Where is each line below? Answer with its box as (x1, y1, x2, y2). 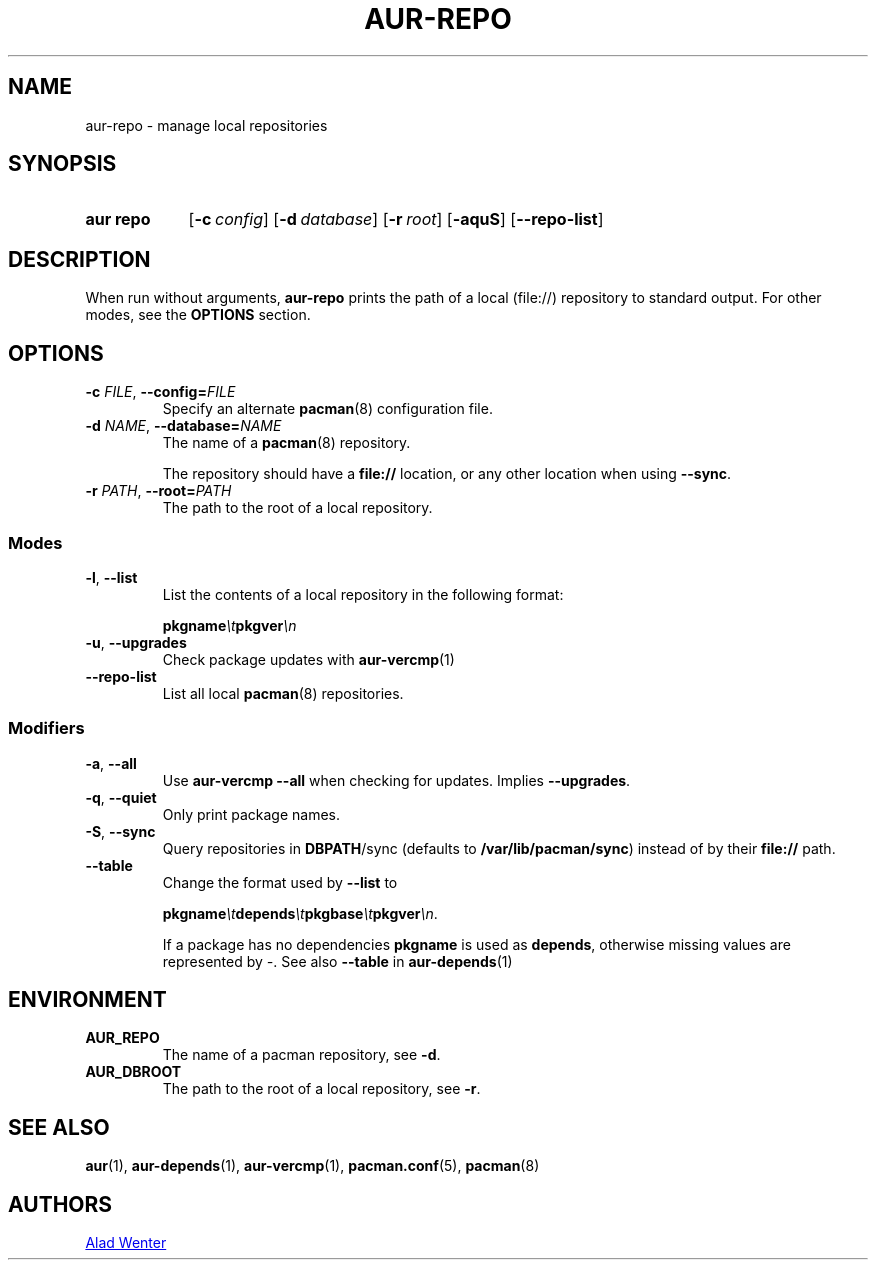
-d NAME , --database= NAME (85, 417, 282, 435)
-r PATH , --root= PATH (85, 482, 232, 500)
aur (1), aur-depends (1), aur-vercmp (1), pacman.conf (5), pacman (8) (85, 1157, 540, 1175)
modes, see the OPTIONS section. (85, 306, 311, 324)
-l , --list (85, 568, 138, 586)
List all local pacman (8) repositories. (162, 684, 404, 702)
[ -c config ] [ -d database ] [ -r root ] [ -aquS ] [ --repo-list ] (188, 209, 604, 230)
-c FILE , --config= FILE (85, 383, 236, 401)
